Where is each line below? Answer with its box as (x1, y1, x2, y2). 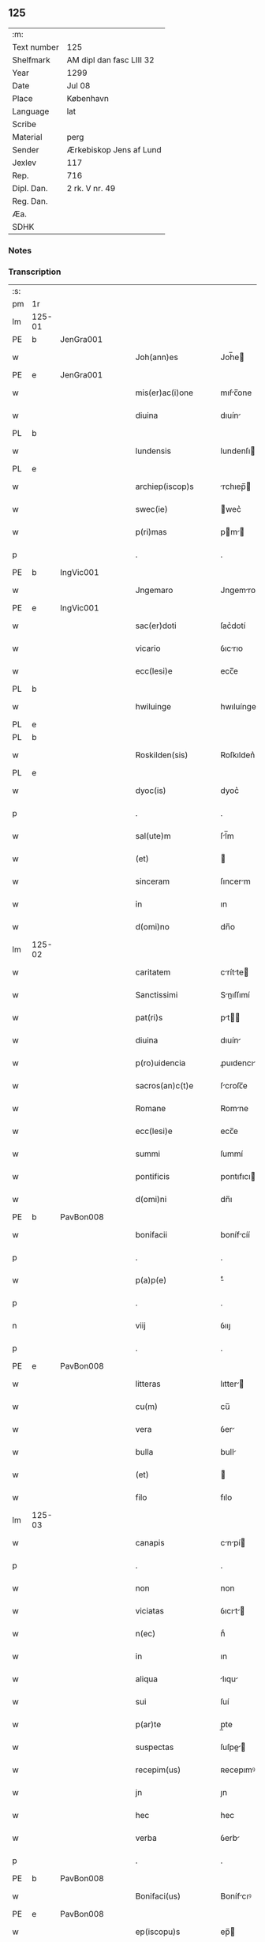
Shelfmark (12, 54, 50, 66)
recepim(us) (135, 1764, 181, 1775)
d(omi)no (135, 922, 170, 933)
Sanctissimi (135, 990, 178, 1001)
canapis (135, 1538, 165, 1549)
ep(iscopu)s (135, 1926, 181, 1937)
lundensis (135, 445, 172, 456)
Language (12, 106, 50, 117)
